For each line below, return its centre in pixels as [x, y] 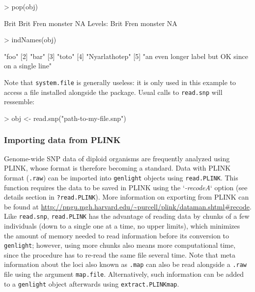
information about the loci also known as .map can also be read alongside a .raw [126, 264]
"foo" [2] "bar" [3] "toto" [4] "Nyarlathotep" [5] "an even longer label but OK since [126, 56]
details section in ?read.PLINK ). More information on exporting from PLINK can [127, 197]
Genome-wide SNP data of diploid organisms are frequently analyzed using [117, 158]
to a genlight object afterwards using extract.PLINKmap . [92, 283]
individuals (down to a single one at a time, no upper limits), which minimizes [122, 226]
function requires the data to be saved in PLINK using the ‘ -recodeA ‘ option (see [126, 187]
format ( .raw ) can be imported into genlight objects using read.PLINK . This [121, 177]
